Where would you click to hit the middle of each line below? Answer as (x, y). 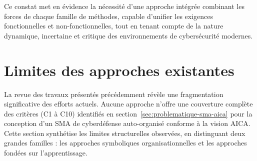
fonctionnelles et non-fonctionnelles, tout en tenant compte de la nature (114, 26)
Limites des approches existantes (119, 70)
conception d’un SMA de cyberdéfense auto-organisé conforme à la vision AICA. (127, 123)
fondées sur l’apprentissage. (46, 153)
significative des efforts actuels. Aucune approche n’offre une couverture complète (128, 104)
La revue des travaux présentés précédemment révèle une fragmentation (114, 94)
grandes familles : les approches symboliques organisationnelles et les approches (125, 143)
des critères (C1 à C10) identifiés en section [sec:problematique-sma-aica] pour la (128, 113)
